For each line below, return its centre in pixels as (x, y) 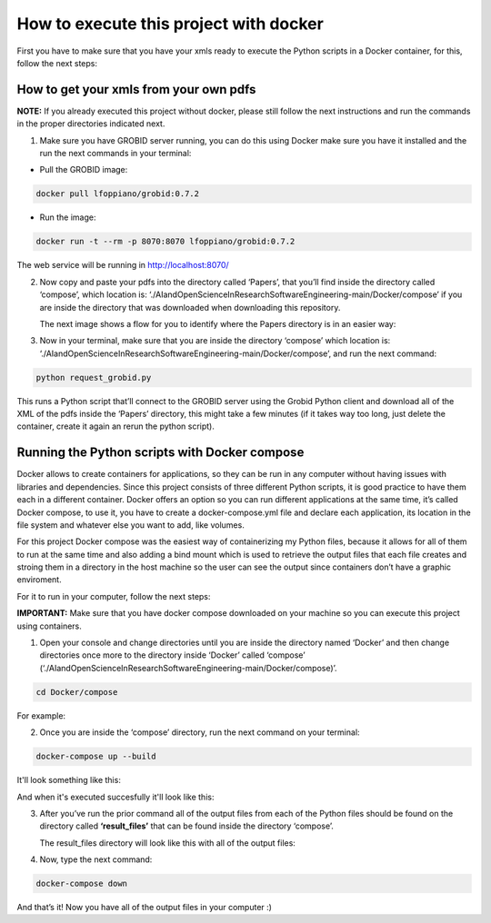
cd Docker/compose (77, 692)
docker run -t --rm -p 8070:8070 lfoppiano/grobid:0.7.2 (165, 242)
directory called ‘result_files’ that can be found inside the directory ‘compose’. (186, 826)
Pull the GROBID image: (84, 170)
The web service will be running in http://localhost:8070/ (123, 265)
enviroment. (40, 580)
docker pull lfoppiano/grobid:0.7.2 (118, 194)
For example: (41, 715)
